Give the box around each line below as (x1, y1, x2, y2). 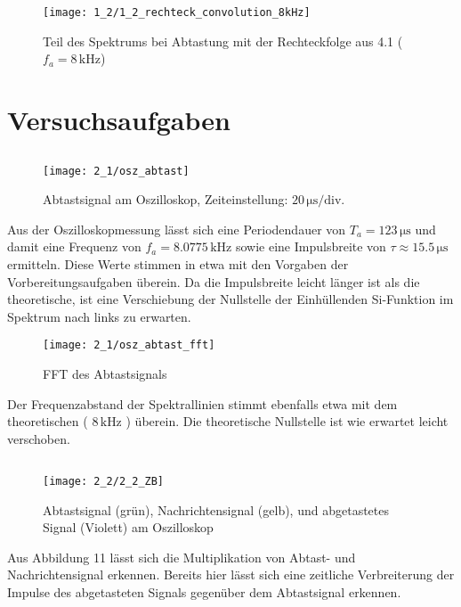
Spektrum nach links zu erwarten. (7, 307, 191, 325)
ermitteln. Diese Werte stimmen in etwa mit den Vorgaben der (7, 255, 349, 274)
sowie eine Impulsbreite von (235, 237, 386, 256)
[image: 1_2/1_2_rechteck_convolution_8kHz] (43, 6, 311, 19)
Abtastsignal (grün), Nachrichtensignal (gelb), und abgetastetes (43, 500, 389, 519)
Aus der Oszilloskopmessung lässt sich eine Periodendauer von (7, 219, 346, 238)
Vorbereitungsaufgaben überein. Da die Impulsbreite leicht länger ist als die (7, 272, 420, 291)
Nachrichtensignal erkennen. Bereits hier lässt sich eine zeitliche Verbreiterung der (7, 565, 455, 584)
